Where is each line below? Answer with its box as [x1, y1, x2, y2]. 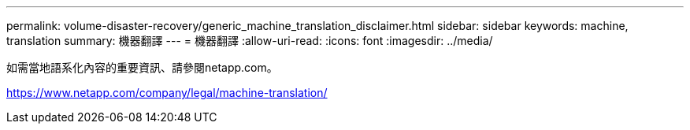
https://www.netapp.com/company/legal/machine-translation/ [6, 86, 328, 99]
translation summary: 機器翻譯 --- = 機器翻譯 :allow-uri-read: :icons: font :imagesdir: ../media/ [6, 34, 493, 47]
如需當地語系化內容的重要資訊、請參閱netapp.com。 [6, 61, 278, 74]
